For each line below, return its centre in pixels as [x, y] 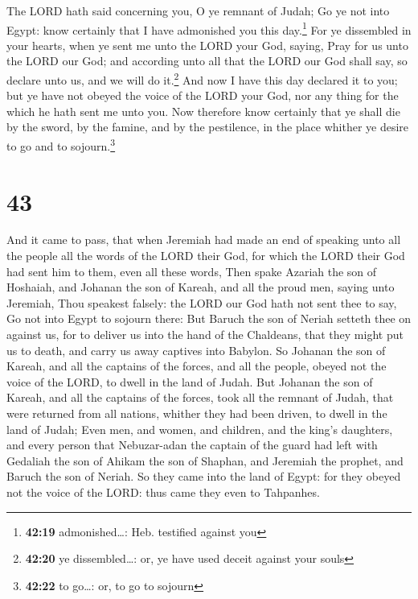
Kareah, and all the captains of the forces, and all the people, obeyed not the [197, 366]
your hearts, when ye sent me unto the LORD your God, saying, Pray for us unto [207, 45]
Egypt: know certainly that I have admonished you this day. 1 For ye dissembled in [209, 28]
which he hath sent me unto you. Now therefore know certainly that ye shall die [203, 111]
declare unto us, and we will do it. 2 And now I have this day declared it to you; [202, 78]
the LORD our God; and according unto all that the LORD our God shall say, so [207, 61]
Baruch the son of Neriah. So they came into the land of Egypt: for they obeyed [204, 476]
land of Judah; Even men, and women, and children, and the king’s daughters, [200, 429]
